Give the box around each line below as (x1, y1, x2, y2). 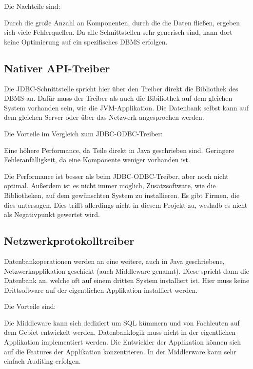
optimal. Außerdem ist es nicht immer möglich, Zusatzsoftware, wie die (4, 180, 216, 191)
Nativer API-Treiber (4, 60, 110, 75)
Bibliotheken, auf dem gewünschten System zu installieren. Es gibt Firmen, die (4, 190, 240, 200)
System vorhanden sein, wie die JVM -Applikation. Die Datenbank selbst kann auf (4, 102, 249, 112)
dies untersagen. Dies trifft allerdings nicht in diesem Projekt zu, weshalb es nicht (4, 199, 248, 210)
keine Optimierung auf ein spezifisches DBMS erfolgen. (4, 36, 168, 46)
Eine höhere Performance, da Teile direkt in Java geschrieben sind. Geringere (4, 145, 234, 155)
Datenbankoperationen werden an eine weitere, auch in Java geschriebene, (4, 256, 225, 266)
